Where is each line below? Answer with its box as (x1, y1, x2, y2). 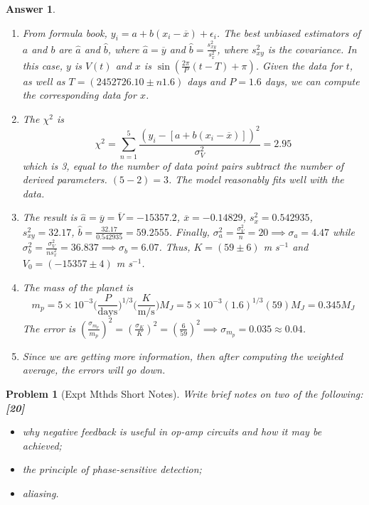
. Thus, (159, 239, 191, 254)
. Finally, (169, 224, 210, 239)
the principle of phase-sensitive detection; (22, 462, 202, 477)
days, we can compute (264, 73, 360, 88)
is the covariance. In (267, 41, 357, 56)
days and (187, 73, 226, 88)
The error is (22, 320, 76, 335)
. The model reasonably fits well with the (169, 172, 344, 187)
